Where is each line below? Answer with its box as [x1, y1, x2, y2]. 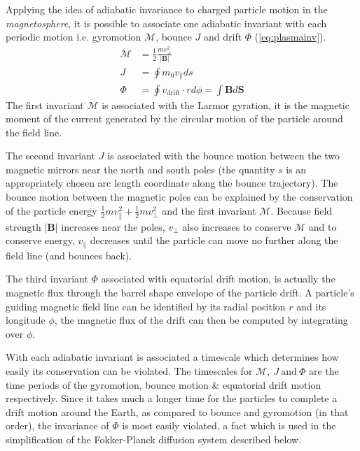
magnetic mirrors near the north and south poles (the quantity [6, 162, 275, 176]
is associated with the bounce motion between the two [107, 148, 340, 163]
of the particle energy [6, 203, 97, 217]
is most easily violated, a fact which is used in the [122, 418, 336, 433]
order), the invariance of [6, 418, 109, 433]
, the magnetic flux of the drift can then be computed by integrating [54, 313, 348, 327]
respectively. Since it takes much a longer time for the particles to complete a [6, 391, 338, 406]
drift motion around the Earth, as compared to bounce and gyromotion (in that [6, 404, 349, 419]
